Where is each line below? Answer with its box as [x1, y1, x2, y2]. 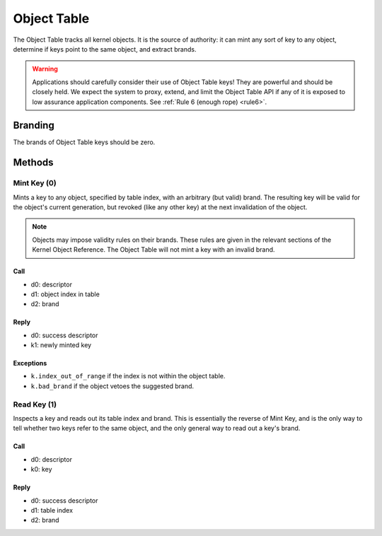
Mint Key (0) [13, 178, 57, 188]
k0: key [30, 465, 52, 474]
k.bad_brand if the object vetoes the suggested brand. [30, 382, 195, 390]
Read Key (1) [13, 400, 57, 409]
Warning [32, 64, 58, 74]
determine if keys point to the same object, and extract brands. [13, 45, 197, 53]
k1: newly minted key [30, 341, 92, 349]
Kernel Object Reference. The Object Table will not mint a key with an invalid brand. [32, 245, 275, 254]
